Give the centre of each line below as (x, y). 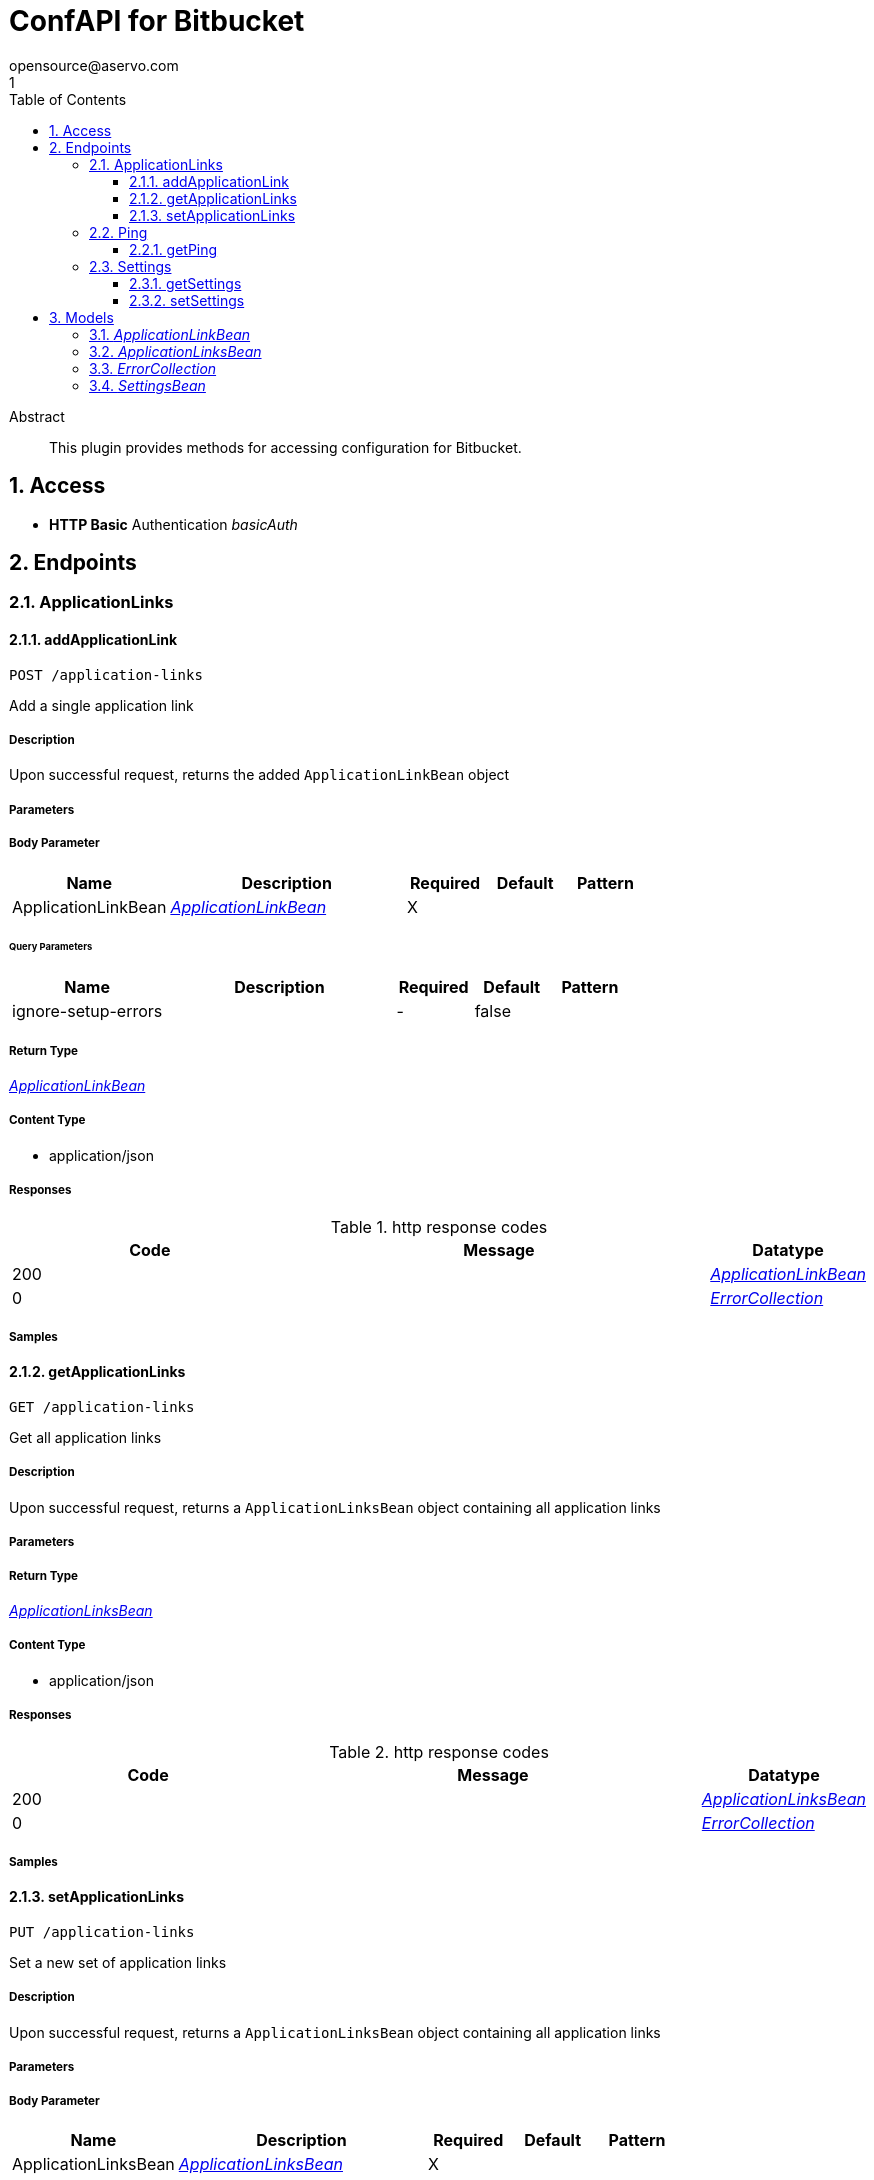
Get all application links (85, 1438)
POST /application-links (106, 674)
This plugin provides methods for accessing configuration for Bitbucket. (285, 447)
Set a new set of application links (118, 1962)
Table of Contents (68, 99)
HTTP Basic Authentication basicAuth (173, 524)
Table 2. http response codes (439, 1751)
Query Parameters (51, 947)
